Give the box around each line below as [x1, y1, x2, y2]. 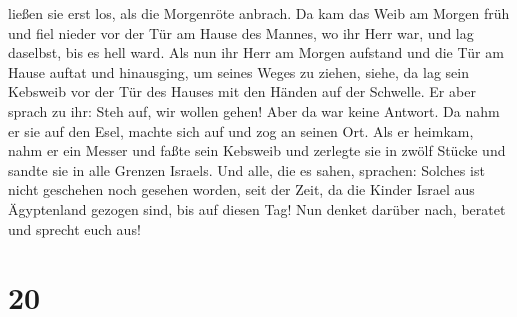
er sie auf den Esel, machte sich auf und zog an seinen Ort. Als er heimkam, [8, 120, 474, 141]
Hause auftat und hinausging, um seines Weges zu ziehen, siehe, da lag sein [8, 61, 469, 82]
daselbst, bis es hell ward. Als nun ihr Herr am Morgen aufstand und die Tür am [8, 42, 504, 63]
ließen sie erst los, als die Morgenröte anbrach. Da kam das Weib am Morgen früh [8, 3, 510, 23]
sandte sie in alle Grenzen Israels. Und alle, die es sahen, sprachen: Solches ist [8, 159, 485, 180]
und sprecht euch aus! [8, 218, 141, 239]
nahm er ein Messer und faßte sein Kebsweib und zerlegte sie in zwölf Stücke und [8, 140, 506, 161]
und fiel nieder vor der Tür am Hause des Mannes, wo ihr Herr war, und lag [8, 22, 474, 43]
